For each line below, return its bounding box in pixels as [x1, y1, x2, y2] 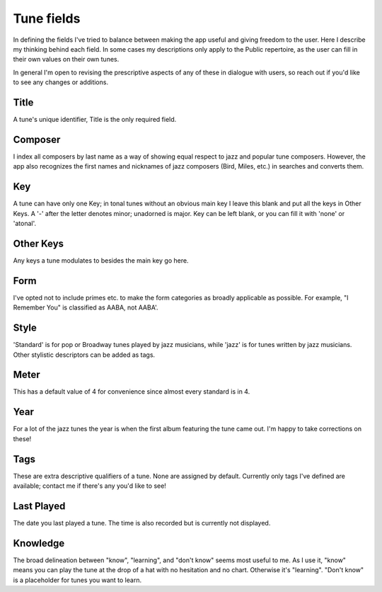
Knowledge [13, 537, 65, 549]
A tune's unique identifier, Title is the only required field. [13, 115, 177, 124]
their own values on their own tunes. [13, 55, 120, 64]
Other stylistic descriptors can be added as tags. [13, 351, 156, 359]
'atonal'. [13, 220, 37, 227]
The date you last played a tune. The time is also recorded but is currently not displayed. [13, 518, 271, 527]
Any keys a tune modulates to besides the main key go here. [13, 256, 189, 265]
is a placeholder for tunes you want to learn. [13, 576, 141, 584]
